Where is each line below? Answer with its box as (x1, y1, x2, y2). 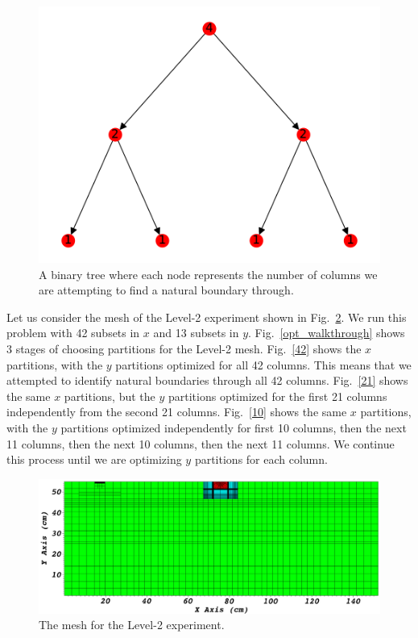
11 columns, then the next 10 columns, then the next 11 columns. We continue (6, 435, 395, 452)
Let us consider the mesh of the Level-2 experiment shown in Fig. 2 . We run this (6, 308, 407, 325)
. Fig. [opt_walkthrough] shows (248, 324, 405, 341)
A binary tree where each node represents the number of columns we (39, 265, 378, 282)
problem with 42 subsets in (6, 324, 140, 341)
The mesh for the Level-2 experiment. (39, 616, 225, 633)
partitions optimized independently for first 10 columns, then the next (60, 419, 407, 436)
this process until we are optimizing (6, 451, 182, 468)
